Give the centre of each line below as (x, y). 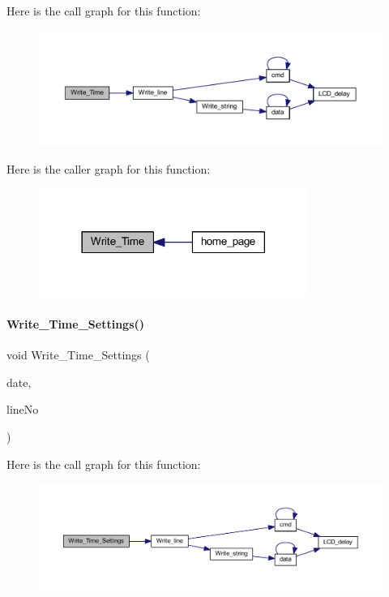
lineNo (23, 409)
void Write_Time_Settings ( (78, 355)
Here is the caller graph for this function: (109, 168)
